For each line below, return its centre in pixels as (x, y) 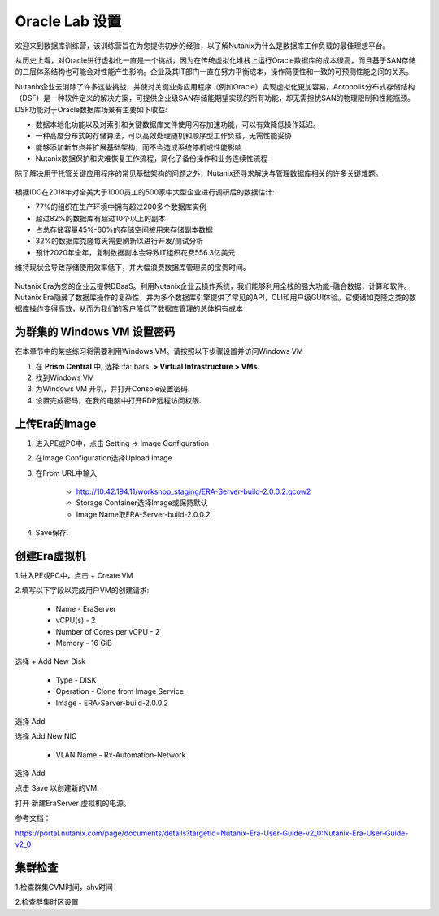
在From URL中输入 (66, 473)
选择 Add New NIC (46, 736)
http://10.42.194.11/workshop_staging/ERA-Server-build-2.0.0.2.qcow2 (193, 491)
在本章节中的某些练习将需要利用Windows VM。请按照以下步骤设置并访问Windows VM (159, 351)
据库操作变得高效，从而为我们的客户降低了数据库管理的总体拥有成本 (129, 308)
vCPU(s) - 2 (76, 620)
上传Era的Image (56, 423)
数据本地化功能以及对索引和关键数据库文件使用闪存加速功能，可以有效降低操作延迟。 (178, 124)
